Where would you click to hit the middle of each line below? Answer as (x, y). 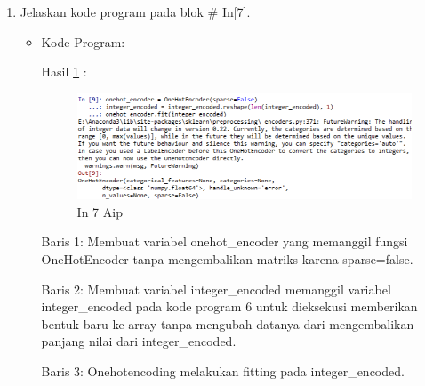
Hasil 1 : (64, 72)
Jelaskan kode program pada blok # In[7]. (135, 12)
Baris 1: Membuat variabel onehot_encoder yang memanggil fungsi (225, 241)
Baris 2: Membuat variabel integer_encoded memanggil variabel (216, 289)
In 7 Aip (100, 211)
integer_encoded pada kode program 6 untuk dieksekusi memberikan (229, 306)
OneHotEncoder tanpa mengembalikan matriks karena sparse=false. (227, 258)
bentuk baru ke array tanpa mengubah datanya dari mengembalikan (228, 323)
